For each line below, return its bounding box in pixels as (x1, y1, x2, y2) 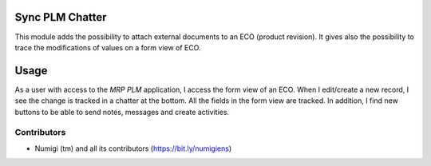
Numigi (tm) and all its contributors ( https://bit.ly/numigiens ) (34, 144, 232, 153)
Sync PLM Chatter (14, 10, 107, 24)
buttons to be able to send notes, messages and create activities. (14, 107, 230, 117)
